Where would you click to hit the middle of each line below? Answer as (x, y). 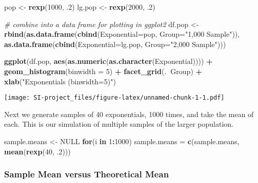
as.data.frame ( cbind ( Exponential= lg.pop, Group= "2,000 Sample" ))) (115, 44)
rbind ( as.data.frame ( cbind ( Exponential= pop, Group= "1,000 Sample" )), (122, 34)
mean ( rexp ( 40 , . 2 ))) (37, 151)
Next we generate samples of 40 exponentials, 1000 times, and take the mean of (129, 114)
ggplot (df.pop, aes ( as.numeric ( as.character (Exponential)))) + (108, 61)
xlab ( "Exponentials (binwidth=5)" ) (60, 81)
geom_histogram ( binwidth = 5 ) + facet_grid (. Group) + (103, 71)
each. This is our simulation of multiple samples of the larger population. (119, 124)
